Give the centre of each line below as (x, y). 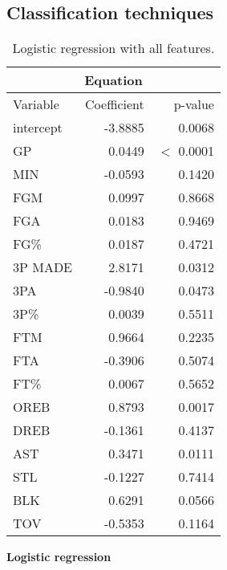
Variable (36, 104)
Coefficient (115, 104)
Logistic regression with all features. (113, 48)
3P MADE (43, 267)
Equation (113, 80)
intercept (38, 128)
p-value (194, 104)
